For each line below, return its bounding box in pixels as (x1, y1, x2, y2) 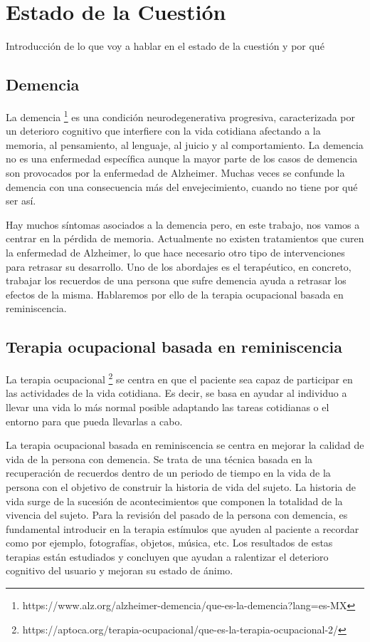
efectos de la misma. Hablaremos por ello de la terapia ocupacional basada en (6, 286, 344, 301)
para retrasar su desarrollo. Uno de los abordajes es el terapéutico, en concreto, (6, 259, 351, 274)
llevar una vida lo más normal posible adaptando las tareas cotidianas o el (6, 399, 329, 414)
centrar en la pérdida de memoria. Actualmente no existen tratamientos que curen (6, 231, 364, 246)
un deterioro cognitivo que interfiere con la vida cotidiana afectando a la (6, 123, 321, 138)
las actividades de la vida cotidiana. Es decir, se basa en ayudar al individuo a (6, 385, 347, 400)
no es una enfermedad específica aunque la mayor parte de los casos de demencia (6, 151, 358, 166)
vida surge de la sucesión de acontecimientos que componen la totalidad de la (6, 493, 343, 508)
